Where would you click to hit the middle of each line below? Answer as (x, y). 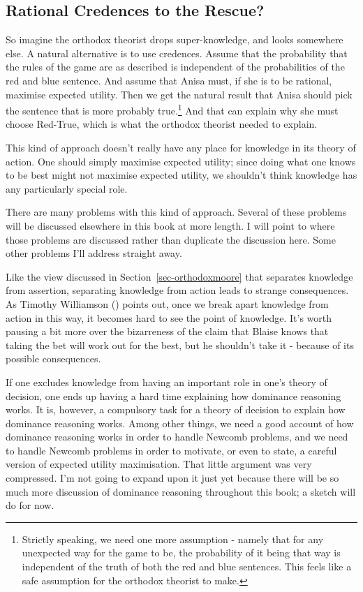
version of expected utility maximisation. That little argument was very (159, 464)
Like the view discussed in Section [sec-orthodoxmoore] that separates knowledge (179, 276)
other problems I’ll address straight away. (94, 253)
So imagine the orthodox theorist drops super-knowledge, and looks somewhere (175, 39)
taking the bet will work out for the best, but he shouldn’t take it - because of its (180, 345)
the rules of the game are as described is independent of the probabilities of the (175, 67)
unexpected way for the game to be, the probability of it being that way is (181, 553)
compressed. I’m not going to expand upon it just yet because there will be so (172, 478)
